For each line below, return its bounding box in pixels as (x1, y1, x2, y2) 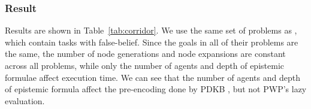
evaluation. (5, 94, 45, 107)
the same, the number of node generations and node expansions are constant (5, 47, 286, 60)
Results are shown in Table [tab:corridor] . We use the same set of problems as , (5, 24, 297, 37)
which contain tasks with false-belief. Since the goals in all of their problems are (5, 35, 298, 48)
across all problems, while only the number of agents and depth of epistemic (5, 59, 284, 71)
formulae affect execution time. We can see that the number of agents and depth (5, 71, 300, 83)
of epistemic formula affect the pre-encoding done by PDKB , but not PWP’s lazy (5, 83, 307, 95)
